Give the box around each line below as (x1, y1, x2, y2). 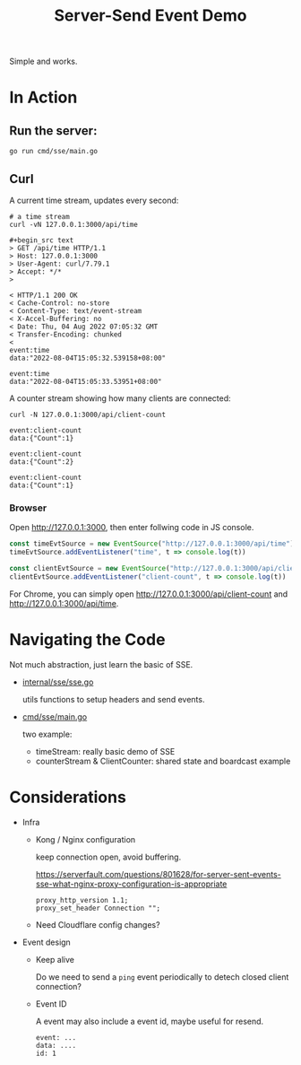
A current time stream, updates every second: (9, 195, 179, 205)
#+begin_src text (9, 236, 74, 245)
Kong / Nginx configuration (35, 834, 136, 844)
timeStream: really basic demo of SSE (35, 746, 176, 756)
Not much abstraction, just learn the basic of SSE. (9, 659, 193, 669)
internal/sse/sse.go (21, 677, 94, 687)
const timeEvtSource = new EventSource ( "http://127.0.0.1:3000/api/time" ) (9, 539, 295, 548)
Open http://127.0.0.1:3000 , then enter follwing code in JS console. (9, 522, 254, 533)
